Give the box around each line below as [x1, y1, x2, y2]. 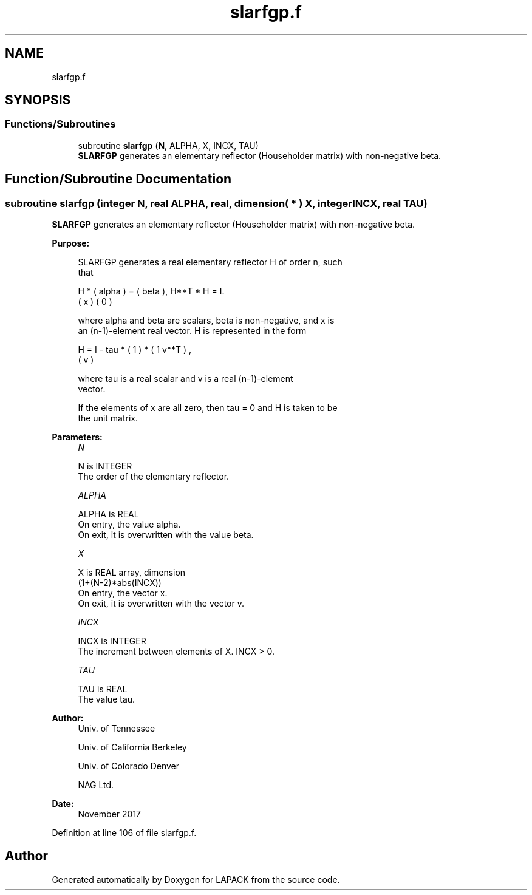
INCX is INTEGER [78, 636, 146, 647]
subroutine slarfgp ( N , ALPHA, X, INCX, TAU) [78, 140, 259, 151]
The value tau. [78, 694, 135, 705]
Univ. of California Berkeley [78, 742, 187, 753]
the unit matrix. [78, 413, 138, 424]
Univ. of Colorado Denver [78, 761, 180, 772]
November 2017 [78, 809, 142, 820]
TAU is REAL [78, 684, 128, 695]
